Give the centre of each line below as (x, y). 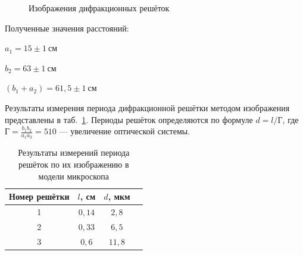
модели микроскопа (74, 176)
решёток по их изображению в (74, 164)
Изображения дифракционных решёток (99, 8)
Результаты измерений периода (74, 152)
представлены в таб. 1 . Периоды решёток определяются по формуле (129, 119)
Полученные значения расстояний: (67, 28)
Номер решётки (39, 196)
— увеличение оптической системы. (125, 131)
